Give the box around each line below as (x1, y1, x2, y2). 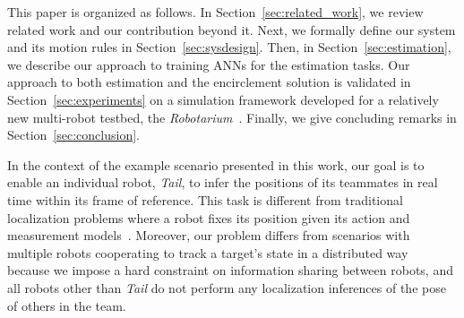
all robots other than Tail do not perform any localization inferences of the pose (7, 278, 446, 297)
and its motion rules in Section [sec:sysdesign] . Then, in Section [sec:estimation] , (7, 38, 451, 56)
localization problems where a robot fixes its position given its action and (7, 208, 410, 227)
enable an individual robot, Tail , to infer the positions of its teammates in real (7, 173, 438, 192)
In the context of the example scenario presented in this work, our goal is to (7, 155, 425, 174)
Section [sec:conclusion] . (7, 125, 140, 144)
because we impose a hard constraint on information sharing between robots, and (7, 261, 453, 279)
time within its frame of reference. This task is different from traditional (7, 190, 403, 209)
